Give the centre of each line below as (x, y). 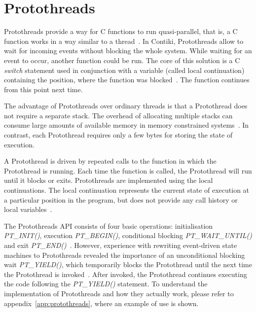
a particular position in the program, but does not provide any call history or (121, 199)
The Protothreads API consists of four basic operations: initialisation (109, 225)
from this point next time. (43, 89)
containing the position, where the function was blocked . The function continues (127, 80)
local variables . (28, 209)
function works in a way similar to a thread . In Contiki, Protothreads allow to (124, 41)
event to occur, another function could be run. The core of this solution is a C (122, 60)
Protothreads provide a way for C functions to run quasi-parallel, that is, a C (121, 31)
